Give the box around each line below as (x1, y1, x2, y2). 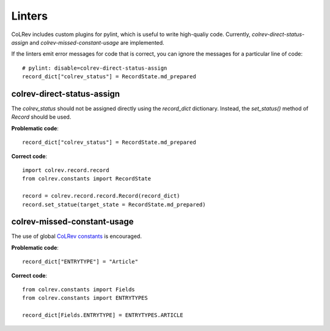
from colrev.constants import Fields (22, 286, 136, 293)
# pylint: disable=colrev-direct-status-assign (22, 64, 167, 72)
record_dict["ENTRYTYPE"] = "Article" (22, 258, 139, 266)
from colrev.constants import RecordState (22, 175, 152, 182)
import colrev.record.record (22, 166, 109, 174)
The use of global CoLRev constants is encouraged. (11, 232, 142, 240)
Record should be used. (11, 113, 71, 121)
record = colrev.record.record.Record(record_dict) (22, 193, 180, 199)
